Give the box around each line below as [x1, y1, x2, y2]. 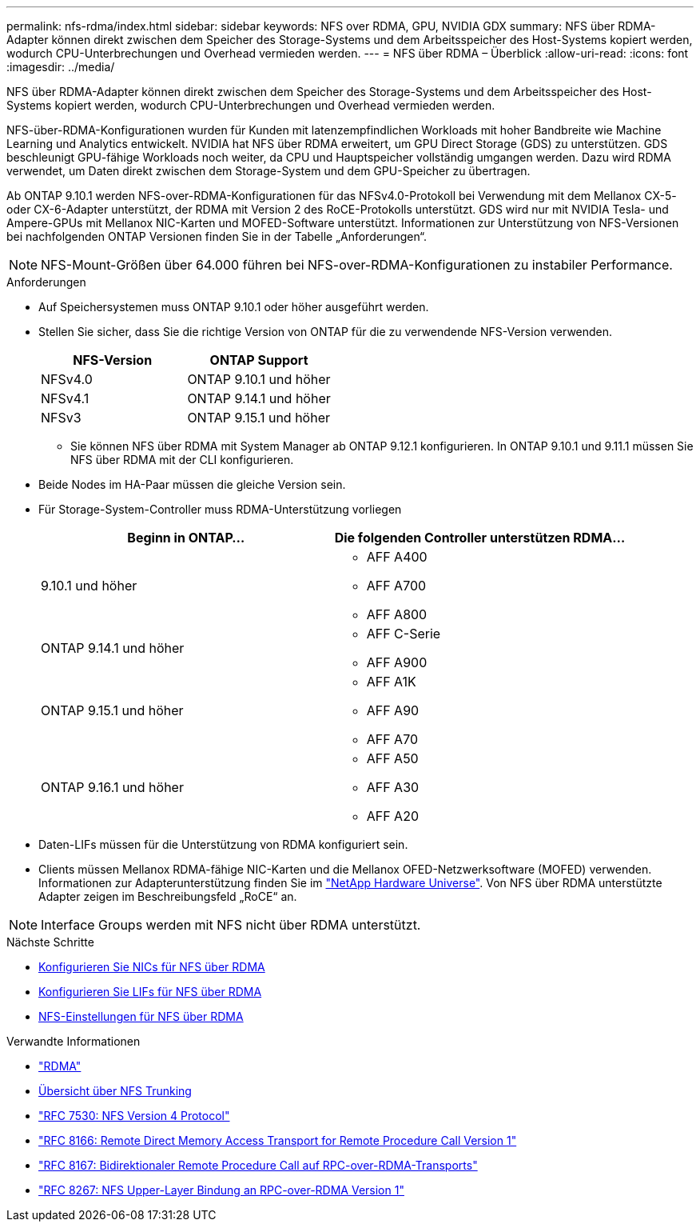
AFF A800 [366, 606, 428, 622]
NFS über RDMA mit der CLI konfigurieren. [70, 453, 294, 466]
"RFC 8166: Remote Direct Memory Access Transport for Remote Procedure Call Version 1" [38, 1134, 517, 1147]
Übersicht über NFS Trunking [38, 1084, 192, 1098]
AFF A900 [366, 654, 428, 670]
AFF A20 [366, 808, 419, 824]
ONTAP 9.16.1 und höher [41, 779, 184, 795]
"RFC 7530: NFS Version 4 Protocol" [38, 1109, 230, 1122]
